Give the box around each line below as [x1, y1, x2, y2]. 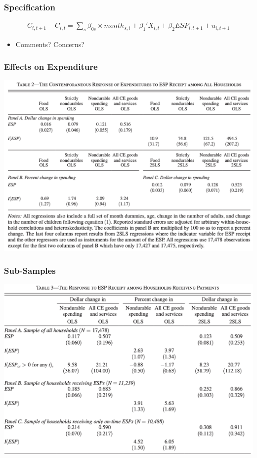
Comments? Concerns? [15, 39, 85, 50]
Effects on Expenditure [4, 60, 98, 72]
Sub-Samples [4, 264, 56, 276]
